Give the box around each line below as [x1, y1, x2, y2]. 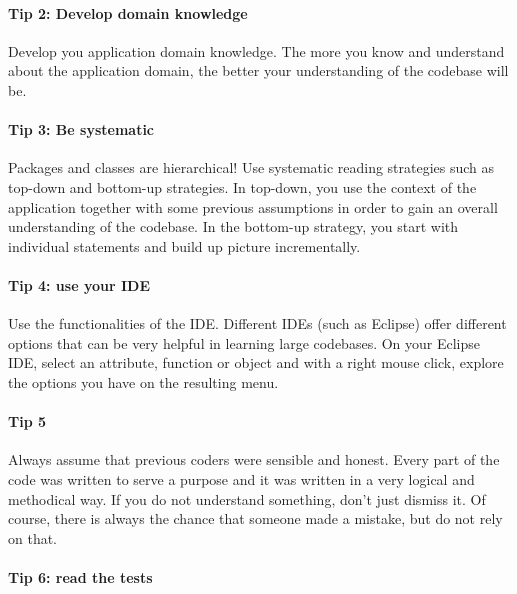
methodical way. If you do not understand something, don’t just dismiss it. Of [8, 488, 486, 509]
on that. [8, 527, 58, 548]
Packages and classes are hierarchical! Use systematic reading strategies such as [8, 157, 495, 178]
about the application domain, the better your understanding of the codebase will [8, 60, 509, 81]
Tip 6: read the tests [8, 566, 153, 587]
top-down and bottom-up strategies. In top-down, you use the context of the [8, 176, 477, 197]
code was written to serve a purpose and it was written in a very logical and [8, 468, 475, 489]
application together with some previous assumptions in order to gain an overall [8, 196, 498, 217]
